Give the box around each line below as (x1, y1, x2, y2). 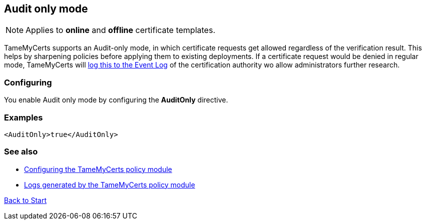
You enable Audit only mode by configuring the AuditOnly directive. (4, 95, 228, 104)
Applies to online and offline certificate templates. (26, 25, 215, 35)
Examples (4, 112, 43, 122)
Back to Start (4, 195, 47, 204)
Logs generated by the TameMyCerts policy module (24, 180, 195, 189)
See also (4, 146, 38, 157)
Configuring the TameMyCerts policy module (24, 164, 172, 173)
